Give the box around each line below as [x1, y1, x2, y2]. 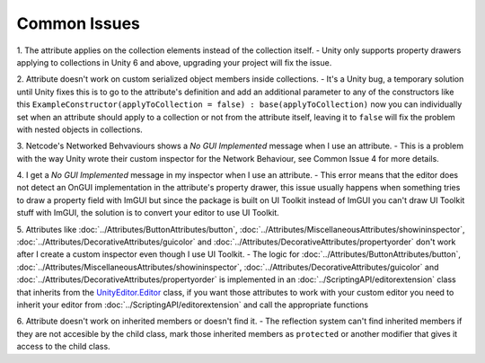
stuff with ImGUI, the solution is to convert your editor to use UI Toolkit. [16, 208, 280, 218]
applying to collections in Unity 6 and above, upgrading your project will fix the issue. [16, 57, 332, 67]
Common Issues [16, 13, 141, 33]
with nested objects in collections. [16, 124, 143, 135]
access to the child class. [16, 341, 111, 352]
